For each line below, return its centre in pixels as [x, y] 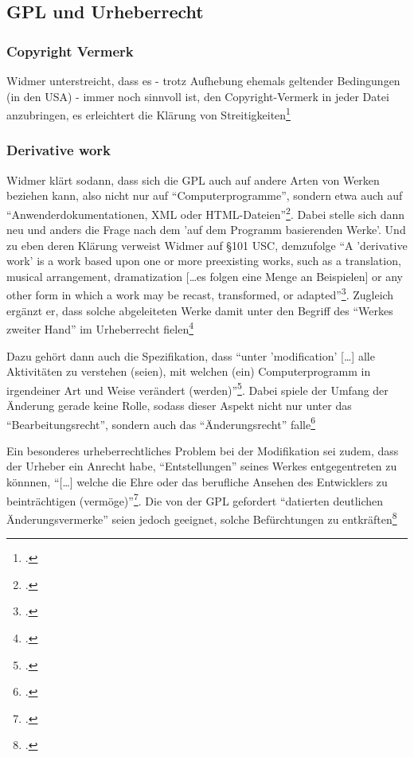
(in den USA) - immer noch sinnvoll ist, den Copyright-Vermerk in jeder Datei [198, 96]
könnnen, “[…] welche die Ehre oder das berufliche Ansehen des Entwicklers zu [197, 482]
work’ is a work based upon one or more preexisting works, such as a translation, [204, 261]
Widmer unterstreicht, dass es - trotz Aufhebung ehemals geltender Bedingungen [203, 80]
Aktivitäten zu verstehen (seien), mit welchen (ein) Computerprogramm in [189, 371]
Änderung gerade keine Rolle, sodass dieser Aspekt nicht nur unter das [179, 405]
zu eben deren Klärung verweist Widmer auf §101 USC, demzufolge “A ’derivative [207, 245]
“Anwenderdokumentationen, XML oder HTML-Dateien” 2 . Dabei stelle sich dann [205, 213]
